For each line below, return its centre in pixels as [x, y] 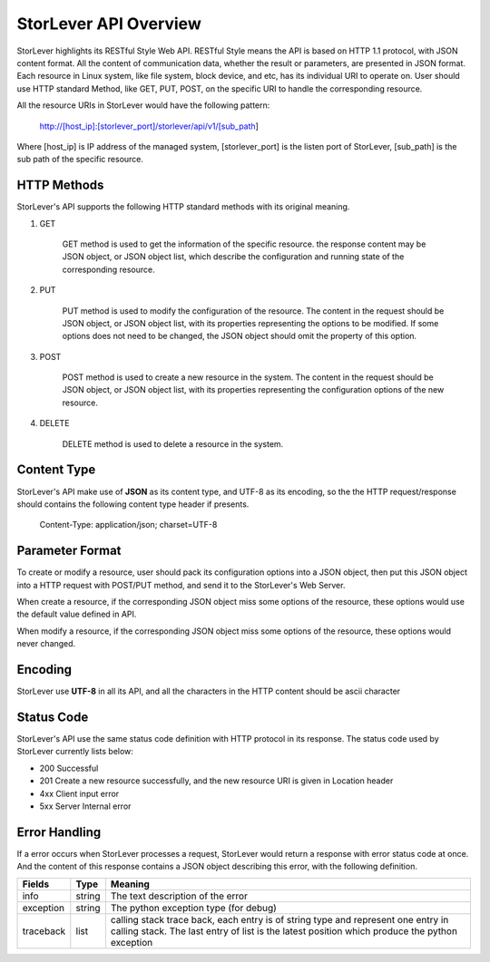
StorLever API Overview [109, 24]
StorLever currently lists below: [75, 752]
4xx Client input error [79, 793]
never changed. [46, 644]
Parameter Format [69, 551]
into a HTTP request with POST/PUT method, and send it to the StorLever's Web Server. [181, 585]
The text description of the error [179, 896]
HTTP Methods [60, 185]
